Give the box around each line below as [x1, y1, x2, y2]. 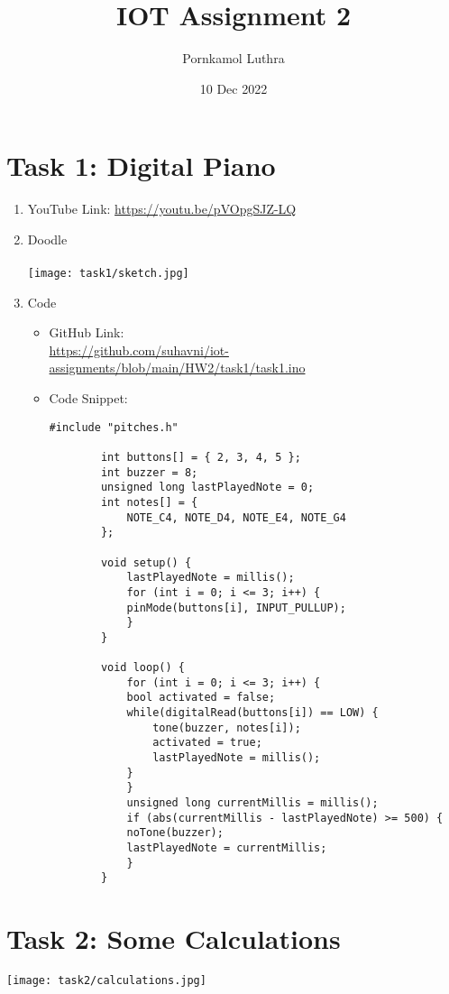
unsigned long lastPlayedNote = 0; [100, 481, 315, 494]
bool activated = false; [126, 691, 276, 704]
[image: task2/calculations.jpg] [6, 974, 206, 988]
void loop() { [100, 661, 185, 675]
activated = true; [152, 736, 262, 750]
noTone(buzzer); [126, 826, 224, 840]
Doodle [27, 229, 68, 248]
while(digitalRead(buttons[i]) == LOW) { [126, 706, 379, 720]
